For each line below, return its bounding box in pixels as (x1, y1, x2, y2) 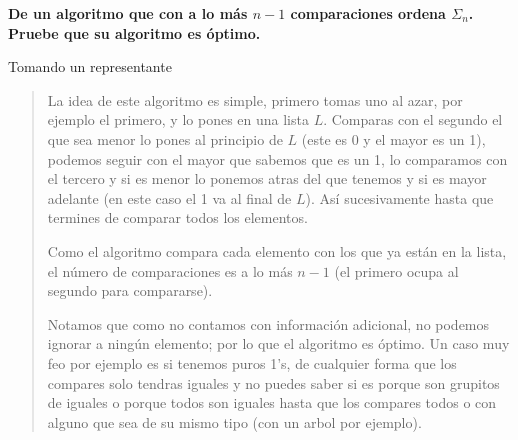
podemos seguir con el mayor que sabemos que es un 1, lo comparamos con (47, 148, 508, 169)
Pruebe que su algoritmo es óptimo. (8, 22, 261, 43)
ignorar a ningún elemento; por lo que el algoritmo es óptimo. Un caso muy (47, 333, 510, 354)
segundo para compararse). (47, 280, 213, 301)
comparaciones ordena (290, 3, 446, 23)
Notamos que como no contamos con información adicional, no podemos (47, 313, 490, 334)
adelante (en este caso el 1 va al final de (47, 187, 292, 208)
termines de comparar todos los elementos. (47, 207, 308, 228)
